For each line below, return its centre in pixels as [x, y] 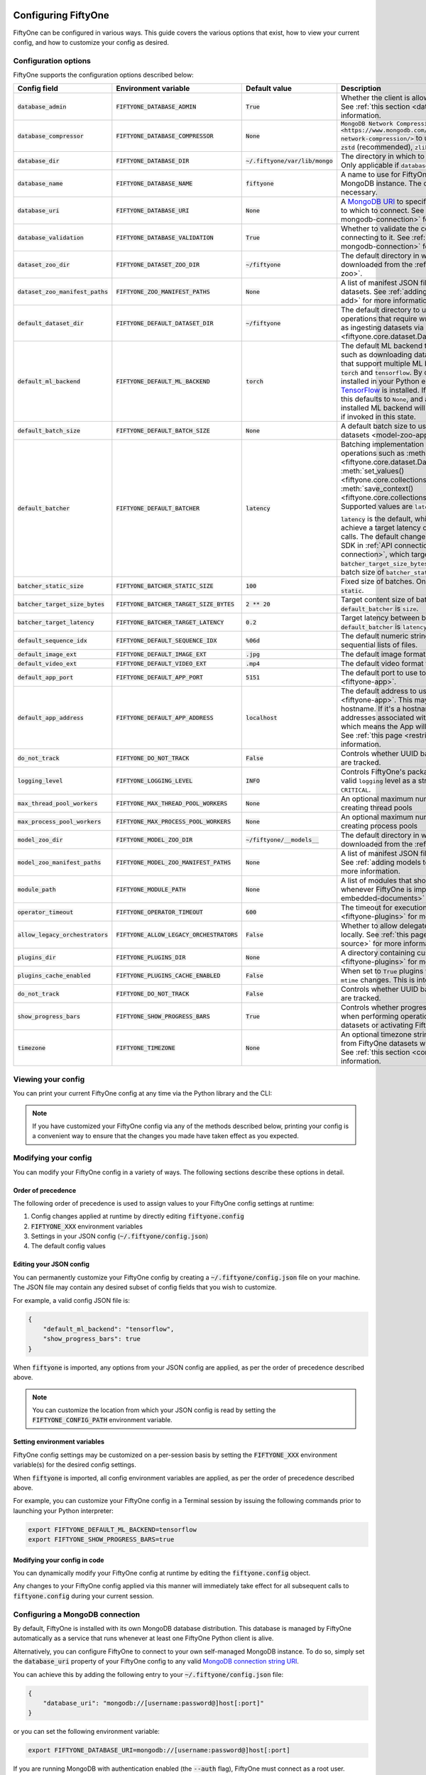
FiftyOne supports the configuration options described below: [104, 75]
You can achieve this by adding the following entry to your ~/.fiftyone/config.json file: [148, 1674]
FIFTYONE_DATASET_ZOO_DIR [158, 264]
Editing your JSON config [51, 1265]
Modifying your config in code [59, 1560]
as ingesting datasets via [382, 328]
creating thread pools [377, 808]
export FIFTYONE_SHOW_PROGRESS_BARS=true [101, 1540]
